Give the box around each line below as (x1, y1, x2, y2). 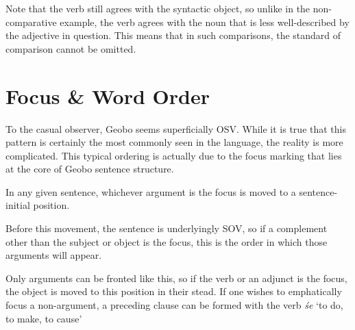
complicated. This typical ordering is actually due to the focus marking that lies (5, 148, 342, 162)
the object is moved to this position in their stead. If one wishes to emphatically (5, 284, 342, 299)
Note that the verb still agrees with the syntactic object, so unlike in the (5, 1, 310, 15)
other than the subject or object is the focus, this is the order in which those (5, 234, 328, 249)
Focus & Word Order (5, 81, 210, 110)
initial (5, 198, 30, 212)
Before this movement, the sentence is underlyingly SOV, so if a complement (5, 221, 328, 236)
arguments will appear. (5, 248, 102, 262)
